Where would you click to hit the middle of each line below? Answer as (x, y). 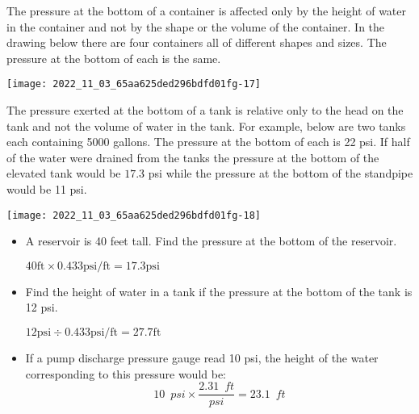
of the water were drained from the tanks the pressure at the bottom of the (193, 157)
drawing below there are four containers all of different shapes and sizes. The (197, 42)
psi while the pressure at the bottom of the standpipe (281, 173)
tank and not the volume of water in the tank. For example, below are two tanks (206, 125)
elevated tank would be (64, 173)
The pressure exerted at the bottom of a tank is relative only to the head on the (205, 110)
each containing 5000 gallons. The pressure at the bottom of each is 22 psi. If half (208, 142)
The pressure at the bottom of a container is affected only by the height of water (207, 10)
